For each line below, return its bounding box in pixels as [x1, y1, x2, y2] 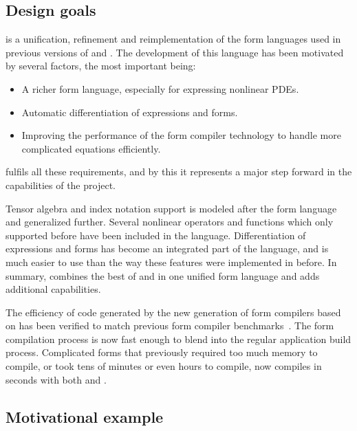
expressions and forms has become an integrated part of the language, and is [6, 241, 329, 256]
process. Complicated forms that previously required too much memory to [6, 345, 318, 360]
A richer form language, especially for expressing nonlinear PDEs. [21, 81, 299, 96]
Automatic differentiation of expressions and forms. [21, 104, 238, 119]
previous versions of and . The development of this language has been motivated [6, 45, 344, 59]
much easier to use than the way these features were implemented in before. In [6, 254, 337, 269]
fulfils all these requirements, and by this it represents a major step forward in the [6, 164, 352, 179]
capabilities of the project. [6, 177, 116, 192]
